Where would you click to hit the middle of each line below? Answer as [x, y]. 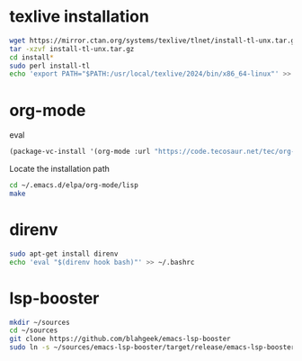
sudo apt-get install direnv [64, 254]
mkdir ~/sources [40, 322]
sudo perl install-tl [50, 66]
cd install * [31, 57]
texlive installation [80, 17]
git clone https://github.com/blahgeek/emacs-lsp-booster [120, 339]
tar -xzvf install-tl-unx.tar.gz [72, 49]
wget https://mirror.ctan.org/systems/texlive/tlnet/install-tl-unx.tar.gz [154, 41]
